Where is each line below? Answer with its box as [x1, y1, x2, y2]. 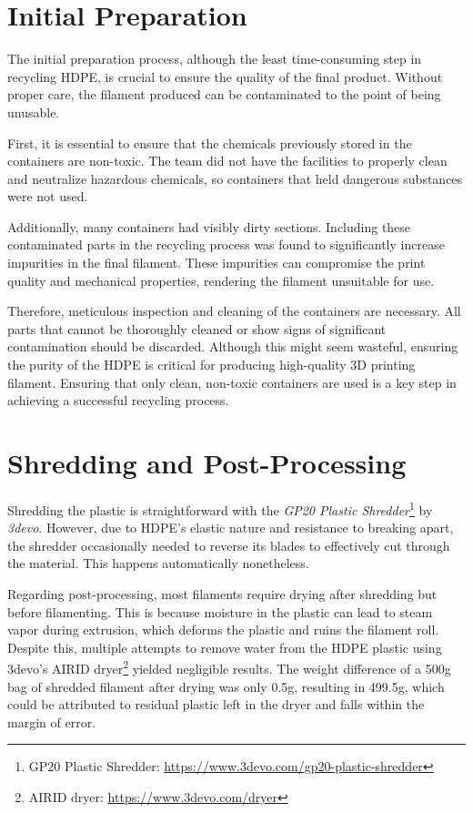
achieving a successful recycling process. [7, 391, 229, 410]
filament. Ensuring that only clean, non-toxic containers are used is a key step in [7, 372, 457, 391]
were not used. [7, 187, 88, 206]
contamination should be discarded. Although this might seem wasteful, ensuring [7, 337, 458, 356]
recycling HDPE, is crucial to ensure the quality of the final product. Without [7, 66, 443, 86]
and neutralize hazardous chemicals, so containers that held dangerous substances [7, 168, 463, 188]
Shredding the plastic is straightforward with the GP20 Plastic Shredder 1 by [7, 497, 433, 519]
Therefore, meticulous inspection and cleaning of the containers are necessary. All [7, 301, 461, 320]
